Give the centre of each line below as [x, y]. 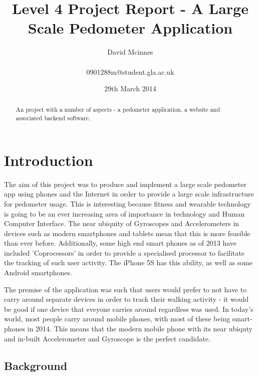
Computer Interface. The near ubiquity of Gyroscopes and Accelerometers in [122, 223]
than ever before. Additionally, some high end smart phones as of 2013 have [120, 243]
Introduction [49, 160]
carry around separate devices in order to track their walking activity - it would [126, 299]
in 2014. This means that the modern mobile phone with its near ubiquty [140, 329]
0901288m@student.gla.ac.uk [130, 71]
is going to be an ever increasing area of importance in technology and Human [124, 213]
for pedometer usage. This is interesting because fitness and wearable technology [127, 203]
